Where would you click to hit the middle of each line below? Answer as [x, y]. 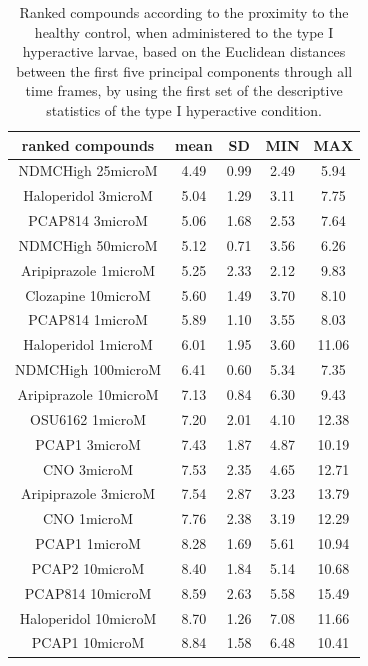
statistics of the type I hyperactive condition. [184, 109]
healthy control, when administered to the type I [184, 31]
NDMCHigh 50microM [88, 244]
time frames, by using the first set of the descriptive [184, 90]
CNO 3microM [88, 468]
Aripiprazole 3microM [88, 493]
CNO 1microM [88, 518]
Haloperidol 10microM [88, 617]
